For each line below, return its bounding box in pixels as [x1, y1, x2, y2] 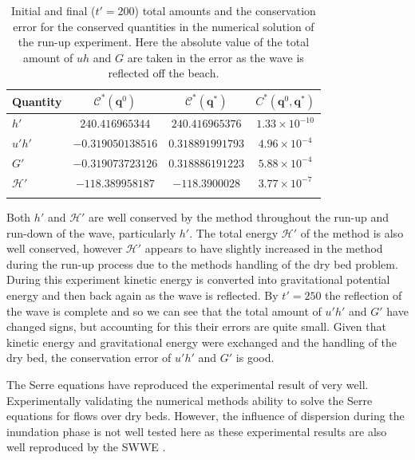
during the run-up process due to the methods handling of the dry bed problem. [6, 255, 398, 272]
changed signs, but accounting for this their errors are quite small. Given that [6, 318, 386, 335]
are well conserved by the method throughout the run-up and [89, 209, 389, 226]
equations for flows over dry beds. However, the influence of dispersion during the [6, 407, 405, 424]
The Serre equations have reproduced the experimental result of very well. [6, 376, 369, 393]
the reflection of [325, 287, 402, 304]
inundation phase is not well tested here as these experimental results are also [6, 423, 387, 439]
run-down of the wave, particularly [6, 224, 176, 241]
